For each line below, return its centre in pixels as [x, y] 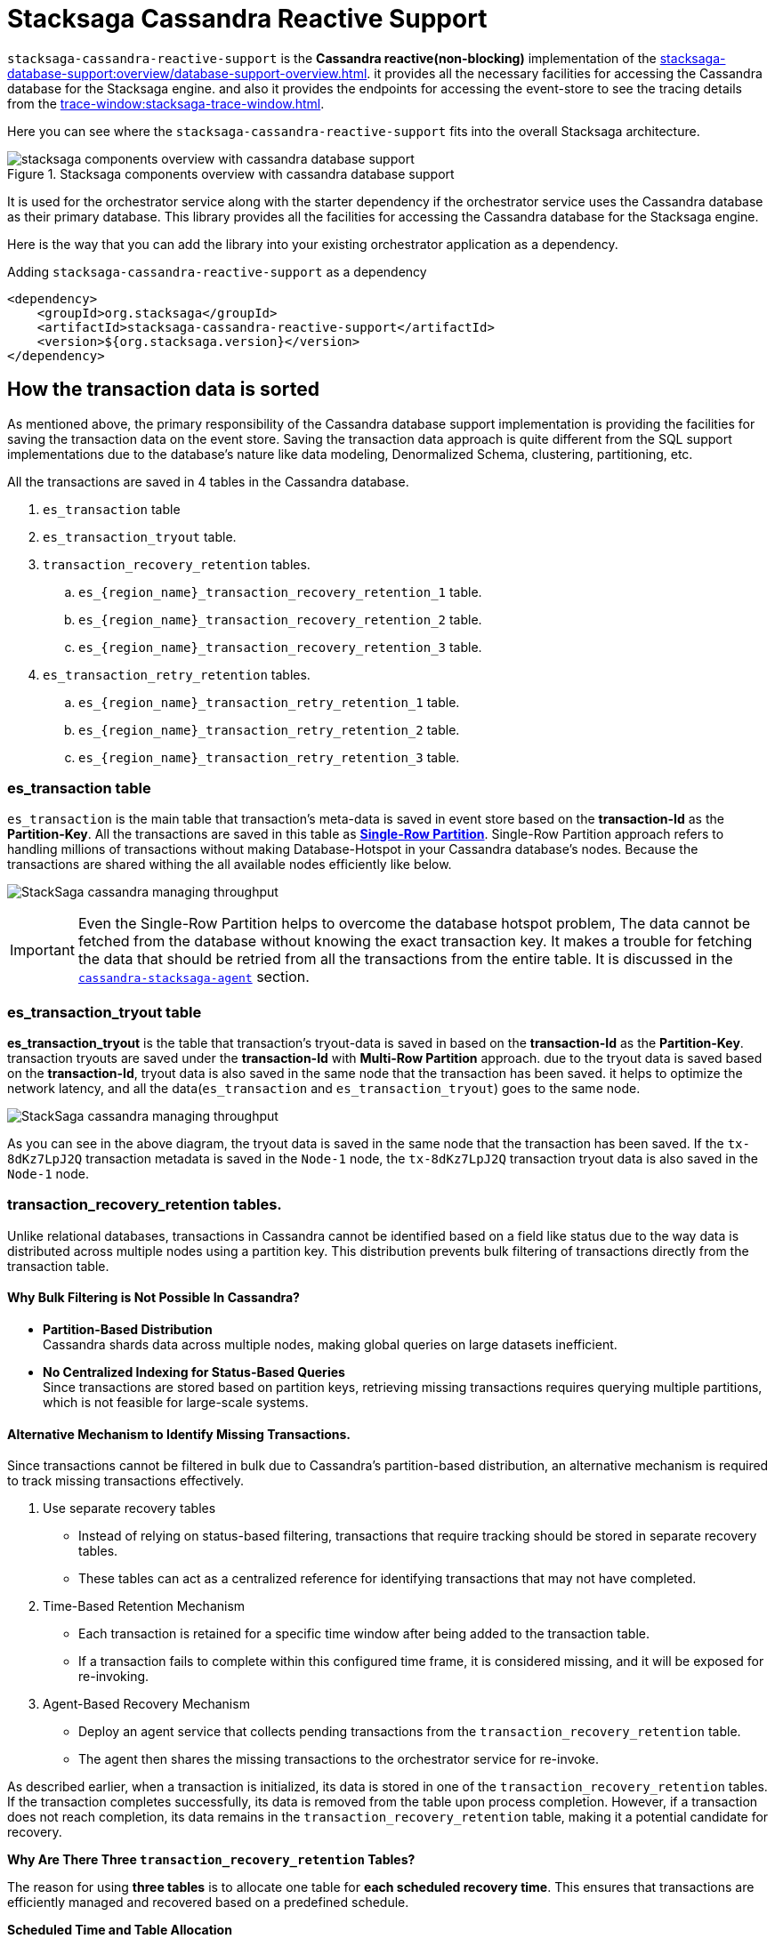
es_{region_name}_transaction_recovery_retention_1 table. [280, 591]
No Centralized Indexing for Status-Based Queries [194, 1372]
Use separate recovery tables [129, 1509]
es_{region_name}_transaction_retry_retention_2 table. [269, 729]
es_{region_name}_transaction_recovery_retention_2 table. [280, 619]
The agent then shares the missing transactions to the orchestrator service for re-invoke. [339, 1759]
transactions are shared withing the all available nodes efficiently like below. [230, 865]
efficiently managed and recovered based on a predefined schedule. [208, 1903]
